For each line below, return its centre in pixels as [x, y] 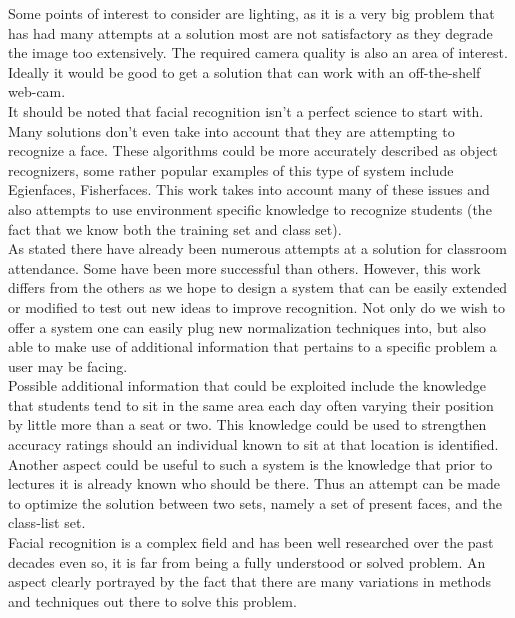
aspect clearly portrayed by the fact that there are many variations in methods [250, 581]
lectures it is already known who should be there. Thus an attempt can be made [254, 483]
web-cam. [37, 91]
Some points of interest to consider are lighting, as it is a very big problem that [251, 13]
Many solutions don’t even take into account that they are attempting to [231, 130]
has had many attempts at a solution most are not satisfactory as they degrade [250, 32]
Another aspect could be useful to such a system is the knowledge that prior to [250, 463]
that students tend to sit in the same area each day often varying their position [251, 404]
